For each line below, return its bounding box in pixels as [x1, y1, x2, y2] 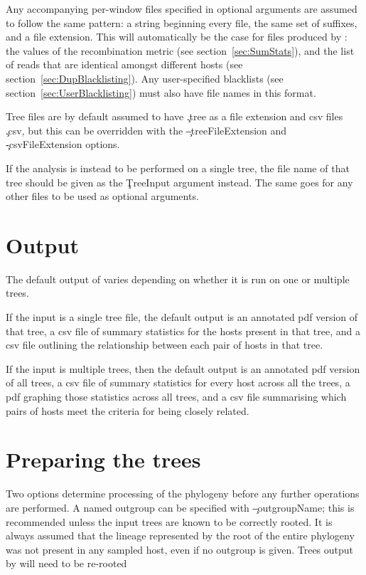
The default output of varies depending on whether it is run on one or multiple [6, 271, 350, 286]
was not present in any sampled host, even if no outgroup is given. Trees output [6, 542, 354, 556]
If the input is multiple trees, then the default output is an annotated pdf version [6, 361, 360, 376]
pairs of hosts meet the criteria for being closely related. [6, 403, 249, 418]
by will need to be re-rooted [6, 556, 127, 571]
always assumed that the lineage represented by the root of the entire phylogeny [6, 528, 355, 543]
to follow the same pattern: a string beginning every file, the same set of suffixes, [6, 15, 357, 30]
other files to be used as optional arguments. [6, 189, 199, 204]
